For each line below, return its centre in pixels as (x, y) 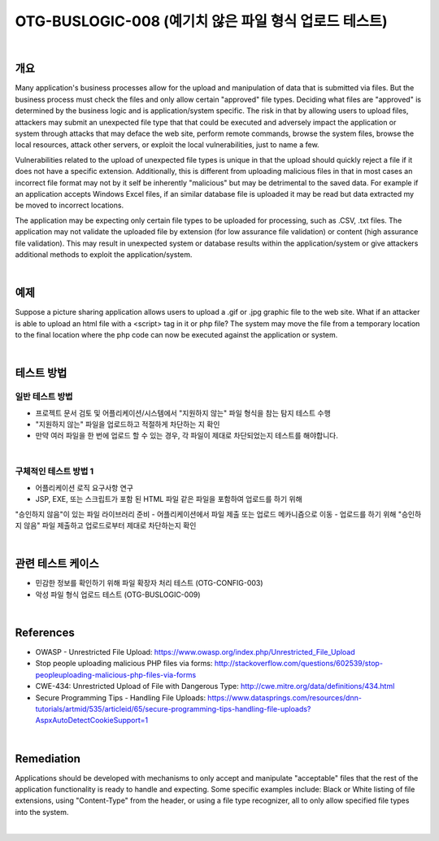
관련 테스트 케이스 (57, 564)
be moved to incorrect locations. (70, 205)
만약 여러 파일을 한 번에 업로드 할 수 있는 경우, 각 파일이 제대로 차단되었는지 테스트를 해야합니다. (187, 436)
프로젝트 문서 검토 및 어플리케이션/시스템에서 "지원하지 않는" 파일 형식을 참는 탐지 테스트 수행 (183, 413)
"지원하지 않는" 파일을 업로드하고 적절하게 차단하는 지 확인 (128, 424)
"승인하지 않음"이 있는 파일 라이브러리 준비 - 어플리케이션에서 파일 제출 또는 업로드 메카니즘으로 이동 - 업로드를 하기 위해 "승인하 (218, 514)
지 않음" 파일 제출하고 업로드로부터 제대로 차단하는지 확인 (106, 525)
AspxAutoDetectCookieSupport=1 (92, 721)
